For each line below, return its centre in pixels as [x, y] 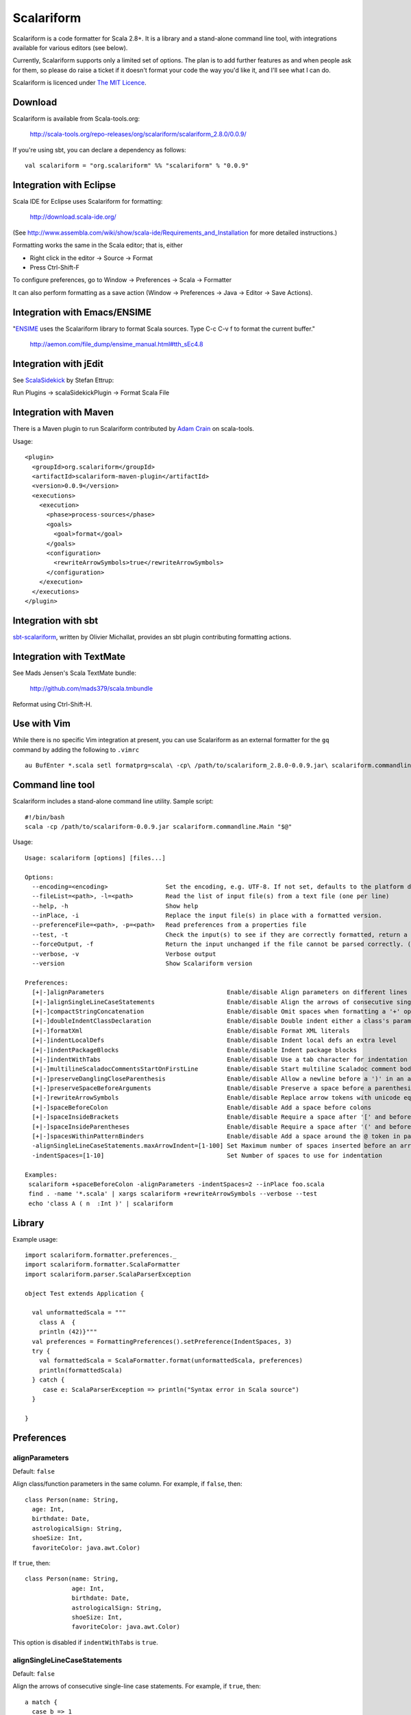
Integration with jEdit [58, 364]
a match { [41, 1702]
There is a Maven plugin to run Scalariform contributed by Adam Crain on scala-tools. [134, 429]
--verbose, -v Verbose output [124, 954]
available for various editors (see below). [70, 47]
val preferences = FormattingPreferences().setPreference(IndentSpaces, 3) [162, 1341]
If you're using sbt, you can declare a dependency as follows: [99, 150]
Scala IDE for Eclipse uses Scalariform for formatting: [88, 202]
